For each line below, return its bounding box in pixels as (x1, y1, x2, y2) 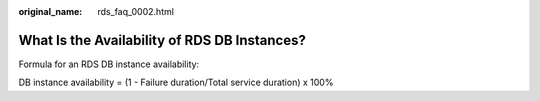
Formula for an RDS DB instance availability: (18, 58, 200, 70)
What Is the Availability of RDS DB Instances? (18, 31, 307, 49)
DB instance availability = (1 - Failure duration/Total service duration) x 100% (18, 76, 334, 89)
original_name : (18, 6, 83, 17)
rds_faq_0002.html (97, 6, 175, 17)
